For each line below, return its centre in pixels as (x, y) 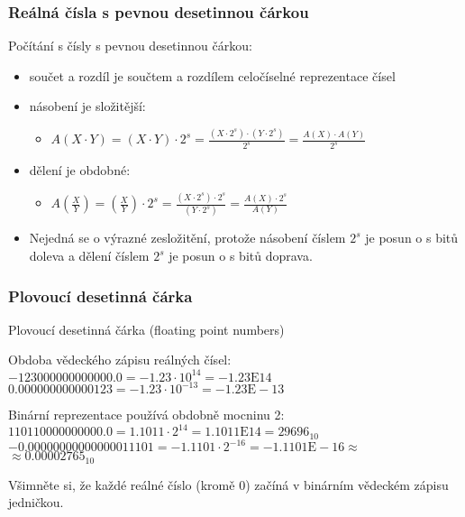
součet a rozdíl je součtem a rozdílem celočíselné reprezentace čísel (212, 75)
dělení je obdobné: (80, 170)
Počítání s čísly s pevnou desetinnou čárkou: (130, 46)
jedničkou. (36, 502)
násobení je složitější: (87, 106)
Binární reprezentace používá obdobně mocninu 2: (146, 414)
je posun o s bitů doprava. (241, 255)
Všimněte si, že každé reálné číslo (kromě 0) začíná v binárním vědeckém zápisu (228, 484)
